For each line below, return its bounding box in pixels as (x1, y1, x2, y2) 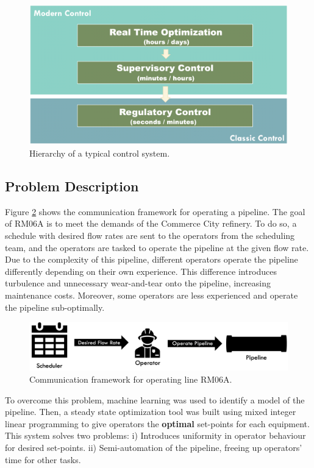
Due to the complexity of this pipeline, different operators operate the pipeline (5, 253, 298, 266)
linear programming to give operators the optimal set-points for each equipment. (5, 417, 310, 430)
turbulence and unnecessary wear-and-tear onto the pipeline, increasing (5, 277, 271, 289)
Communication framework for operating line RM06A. (29, 373, 232, 386)
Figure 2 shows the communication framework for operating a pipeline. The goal (5, 205, 305, 218)
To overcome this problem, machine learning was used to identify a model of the (5, 393, 305, 406)
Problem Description (5, 176, 139, 195)
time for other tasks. (5, 453, 81, 466)
